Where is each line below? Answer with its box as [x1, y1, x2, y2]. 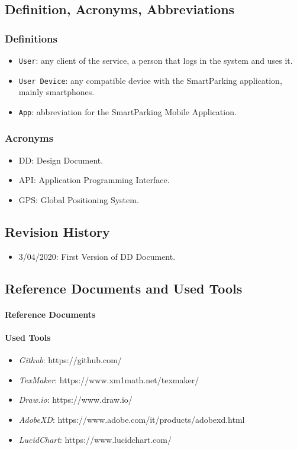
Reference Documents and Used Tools [5, 279, 243, 297]
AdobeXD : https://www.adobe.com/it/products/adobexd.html [18, 413, 245, 425]
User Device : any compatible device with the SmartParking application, [18, 74, 282, 86]
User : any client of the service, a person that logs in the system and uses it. [18, 54, 293, 66]
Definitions [5, 31, 57, 45]
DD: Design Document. [18, 154, 104, 166]
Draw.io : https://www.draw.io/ [18, 393, 133, 406]
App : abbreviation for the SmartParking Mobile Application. [18, 105, 237, 118]
